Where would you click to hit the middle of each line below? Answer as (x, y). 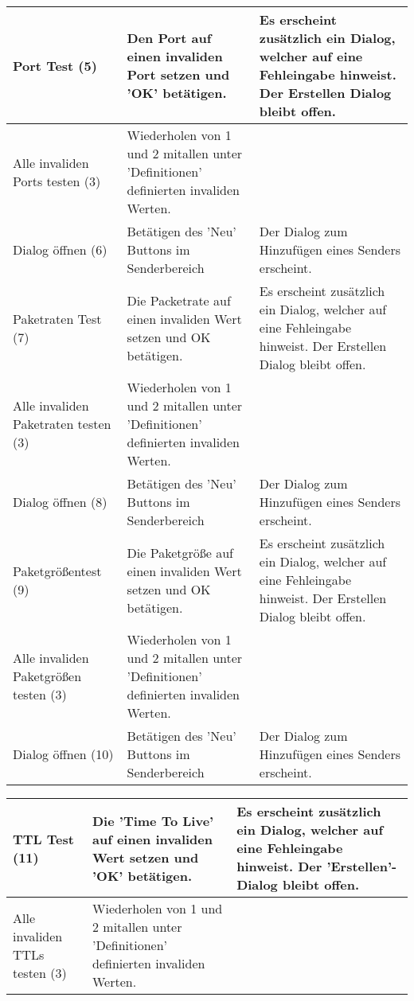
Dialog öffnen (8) (60, 502)
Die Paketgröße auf (180, 552)
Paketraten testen (62, 424)
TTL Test (43, 839)
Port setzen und (178, 74)
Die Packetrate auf (179, 300)
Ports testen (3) (57, 181)
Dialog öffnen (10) (63, 754)
